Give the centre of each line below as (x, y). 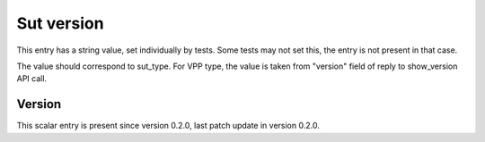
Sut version (60, 23)
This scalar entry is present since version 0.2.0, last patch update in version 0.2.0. (168, 126)
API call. (32, 79)
